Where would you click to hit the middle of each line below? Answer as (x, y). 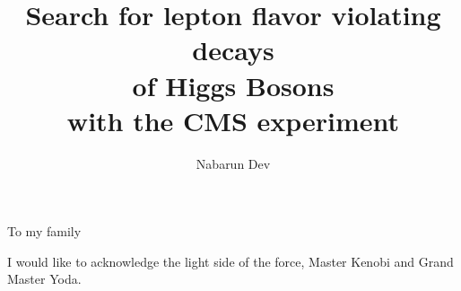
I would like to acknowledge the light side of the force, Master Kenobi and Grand (230, 261)
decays (233, 50)
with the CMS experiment (233, 120)
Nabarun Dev (233, 163)
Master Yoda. (44, 279)
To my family (44, 231)
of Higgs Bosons (233, 85)
